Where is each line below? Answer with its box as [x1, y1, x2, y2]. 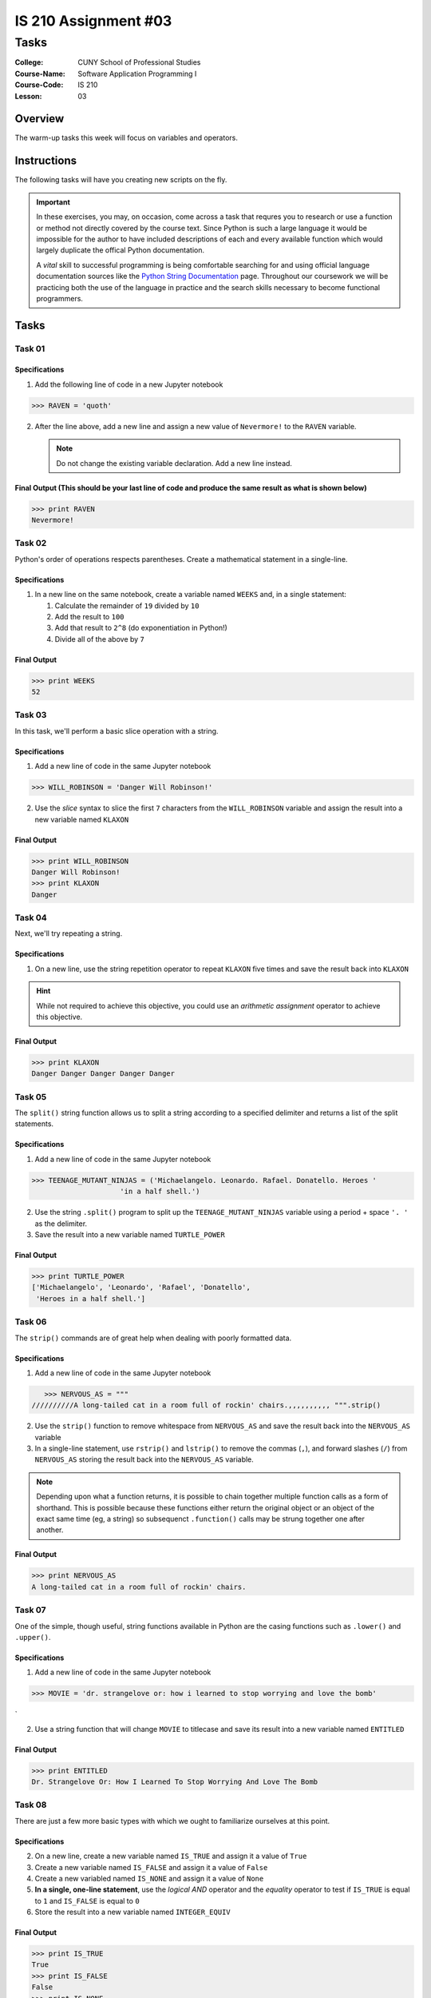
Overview [14, 112, 65, 125]
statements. [14, 1119, 54, 1128]
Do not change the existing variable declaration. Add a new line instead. [56, 458, 293, 468]
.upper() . [14, 1632, 51, 1642]
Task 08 [14, 1799, 47, 1810]
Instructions [14, 154, 77, 168]
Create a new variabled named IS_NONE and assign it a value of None [34, 1873, 264, 1883]
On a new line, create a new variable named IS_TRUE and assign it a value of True [34, 1851, 307, 1861]
